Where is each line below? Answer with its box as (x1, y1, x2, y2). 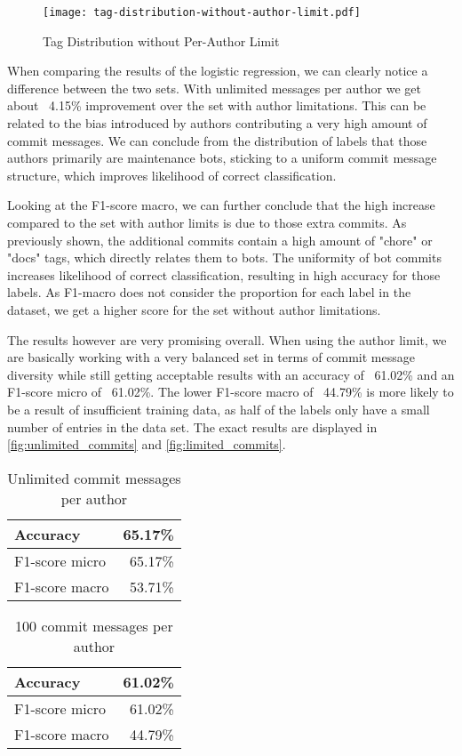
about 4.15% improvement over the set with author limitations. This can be (7, 96, 426, 115)
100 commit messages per (15, 615, 173, 636)
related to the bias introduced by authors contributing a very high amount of (7, 114, 427, 133)
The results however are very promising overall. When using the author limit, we (7, 330, 447, 349)
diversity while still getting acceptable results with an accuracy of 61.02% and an (7, 365, 455, 383)
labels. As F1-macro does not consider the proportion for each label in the (7, 283, 411, 302)
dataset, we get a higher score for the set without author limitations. (7, 300, 381, 318)
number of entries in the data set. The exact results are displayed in (7, 417, 378, 436)
